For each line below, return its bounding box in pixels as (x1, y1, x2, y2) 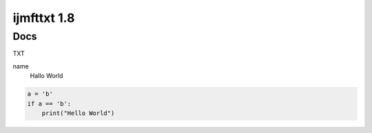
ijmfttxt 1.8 (12, 10, 75, 25)
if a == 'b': (27, 99, 72, 108)
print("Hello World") (41, 109, 115, 117)
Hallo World (30, 72, 63, 80)
